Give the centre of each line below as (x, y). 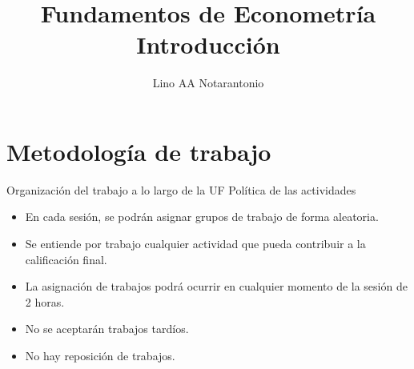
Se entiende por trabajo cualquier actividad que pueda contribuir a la (195, 244)
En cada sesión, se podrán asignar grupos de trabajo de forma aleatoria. (202, 217)
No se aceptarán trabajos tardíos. (107, 329)
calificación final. (66, 259)
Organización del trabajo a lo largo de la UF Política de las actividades (181, 189)
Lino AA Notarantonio (208, 83)
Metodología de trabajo (139, 151)
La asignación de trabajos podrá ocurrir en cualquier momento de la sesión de (216, 286)
